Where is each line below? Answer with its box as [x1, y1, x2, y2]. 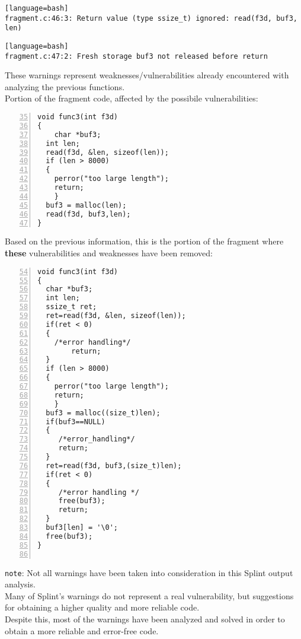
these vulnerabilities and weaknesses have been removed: [5, 247, 213, 259]
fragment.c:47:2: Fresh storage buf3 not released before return [5, 52, 268, 61]
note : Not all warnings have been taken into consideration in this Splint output [5, 566, 293, 578]
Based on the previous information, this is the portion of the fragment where [5, 235, 284, 247]
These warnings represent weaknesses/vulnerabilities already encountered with [5, 69, 289, 81]
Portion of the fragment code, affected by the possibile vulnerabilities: [5, 92, 258, 104]
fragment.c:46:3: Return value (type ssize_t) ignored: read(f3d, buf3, [5, 14, 297, 23]
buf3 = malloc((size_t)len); [46, 408, 161, 417]
